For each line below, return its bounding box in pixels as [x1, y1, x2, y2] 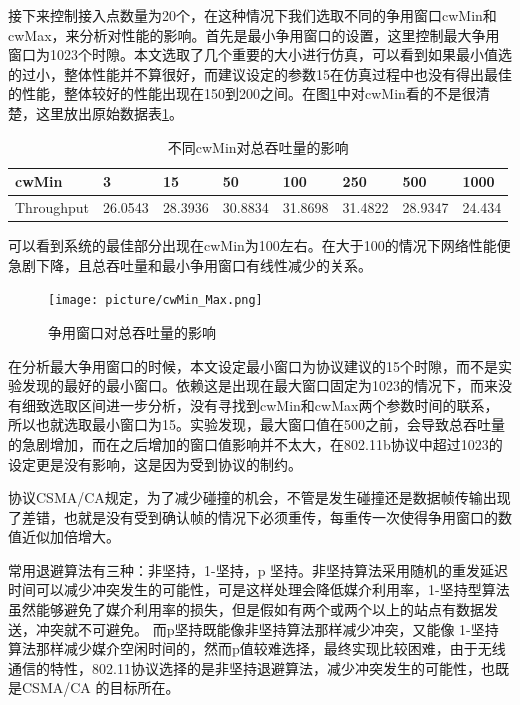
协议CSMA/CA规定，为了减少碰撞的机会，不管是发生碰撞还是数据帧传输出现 [8, 487, 511, 508]
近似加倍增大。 [21, 526, 120, 547]
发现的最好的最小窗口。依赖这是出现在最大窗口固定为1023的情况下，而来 [21, 375, 498, 396]
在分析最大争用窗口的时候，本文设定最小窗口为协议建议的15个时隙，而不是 [8, 355, 498, 376]
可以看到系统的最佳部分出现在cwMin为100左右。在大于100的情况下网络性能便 [8, 235, 511, 256]
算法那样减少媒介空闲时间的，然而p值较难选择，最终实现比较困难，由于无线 [8, 638, 506, 659]
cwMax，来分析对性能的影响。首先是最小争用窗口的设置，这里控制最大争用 [8, 24, 500, 45]
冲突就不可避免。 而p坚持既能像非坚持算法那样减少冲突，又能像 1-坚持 [35, 618, 499, 639]
